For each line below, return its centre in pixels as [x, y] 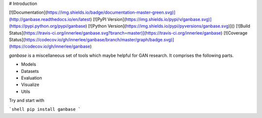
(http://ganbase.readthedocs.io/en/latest [50, 19]
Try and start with [27, 101]
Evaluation [32, 78]
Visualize [30, 84]
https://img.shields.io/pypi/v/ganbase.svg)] [169, 19]
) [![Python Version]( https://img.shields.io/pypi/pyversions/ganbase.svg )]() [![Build [168, 26]
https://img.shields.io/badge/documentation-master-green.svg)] [111, 13]
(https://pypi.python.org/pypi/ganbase [47, 26]
